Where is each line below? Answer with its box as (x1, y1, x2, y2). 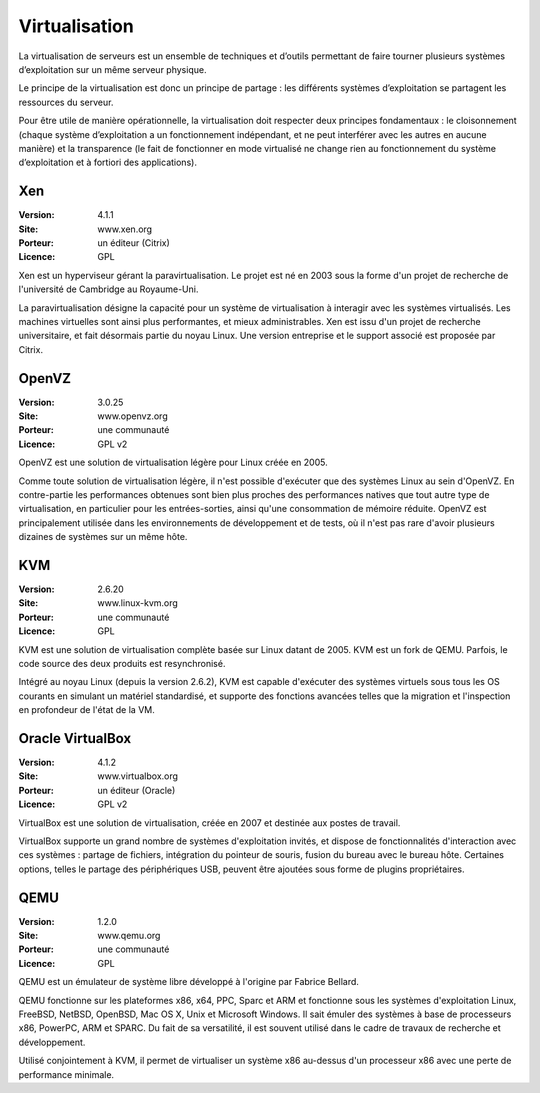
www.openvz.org (97, 410, 169, 422)
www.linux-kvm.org (97, 597, 179, 609)
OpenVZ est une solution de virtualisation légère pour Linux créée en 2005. (18, 456, 329, 469)
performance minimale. (18, 1068, 115, 1080)
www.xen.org (97, 223, 153, 235)
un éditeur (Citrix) (97, 236, 170, 249)
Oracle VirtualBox (18, 730, 132, 747)
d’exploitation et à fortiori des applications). (18, 156, 197, 169)
